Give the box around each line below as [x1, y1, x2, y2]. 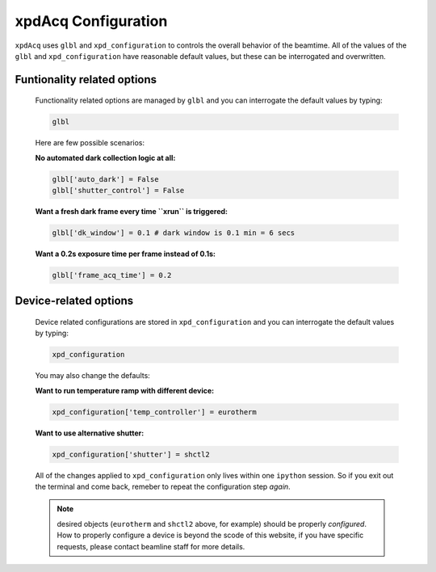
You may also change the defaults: [35, 371, 151, 381]
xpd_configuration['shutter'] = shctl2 [52, 449, 210, 459]
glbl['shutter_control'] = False [52, 186, 185, 196]
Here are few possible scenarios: [35, 138, 145, 148]
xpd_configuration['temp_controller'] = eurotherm [52, 407, 258, 416]
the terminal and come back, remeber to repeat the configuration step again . [35, 482, 291, 492]
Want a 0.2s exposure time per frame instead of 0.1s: [35, 249, 216, 259]
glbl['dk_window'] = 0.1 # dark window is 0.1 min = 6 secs [52, 229, 296, 238]
